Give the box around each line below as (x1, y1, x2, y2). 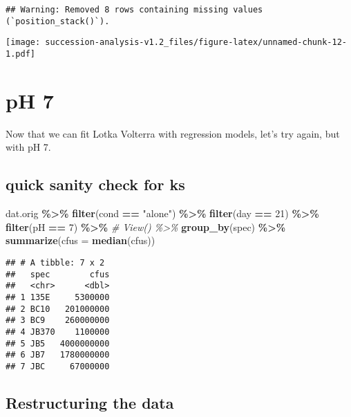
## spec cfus (6, 269, 110, 279)
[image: (6, 37, 41, 48)
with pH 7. (6, 140, 51, 154)
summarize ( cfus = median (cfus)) (6, 233, 155, 248)
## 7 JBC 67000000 (6, 361, 110, 371)
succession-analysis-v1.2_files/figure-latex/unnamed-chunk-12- (45, 37, 347, 48)
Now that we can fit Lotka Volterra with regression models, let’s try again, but (6, 126, 340, 140)
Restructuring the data (6, 391, 174, 413)
